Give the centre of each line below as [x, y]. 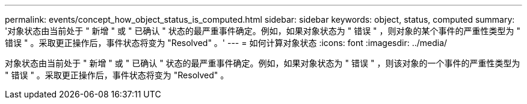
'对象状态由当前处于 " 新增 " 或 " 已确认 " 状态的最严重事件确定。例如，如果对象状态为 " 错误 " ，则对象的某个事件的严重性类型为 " [263, 31]
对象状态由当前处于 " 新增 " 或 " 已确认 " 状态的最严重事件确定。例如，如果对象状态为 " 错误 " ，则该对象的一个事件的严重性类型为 [263, 63]
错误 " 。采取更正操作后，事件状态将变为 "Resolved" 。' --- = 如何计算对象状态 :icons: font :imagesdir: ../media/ [226, 43]
